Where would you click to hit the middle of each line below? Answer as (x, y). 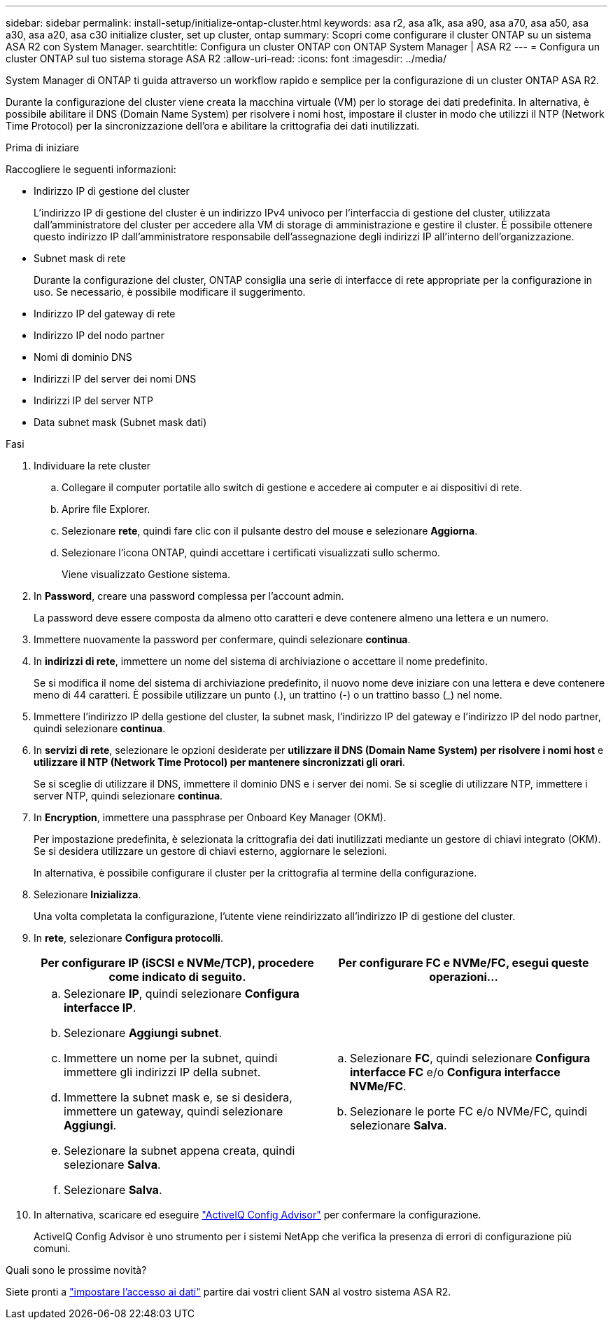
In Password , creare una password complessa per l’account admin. (189, 596)
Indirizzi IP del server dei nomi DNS (115, 379)
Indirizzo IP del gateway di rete (105, 314)
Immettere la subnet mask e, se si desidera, (178, 1097)
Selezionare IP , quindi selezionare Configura (182, 994)
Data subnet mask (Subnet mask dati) (120, 422)
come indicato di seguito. (177, 977)
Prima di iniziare (42, 147)
